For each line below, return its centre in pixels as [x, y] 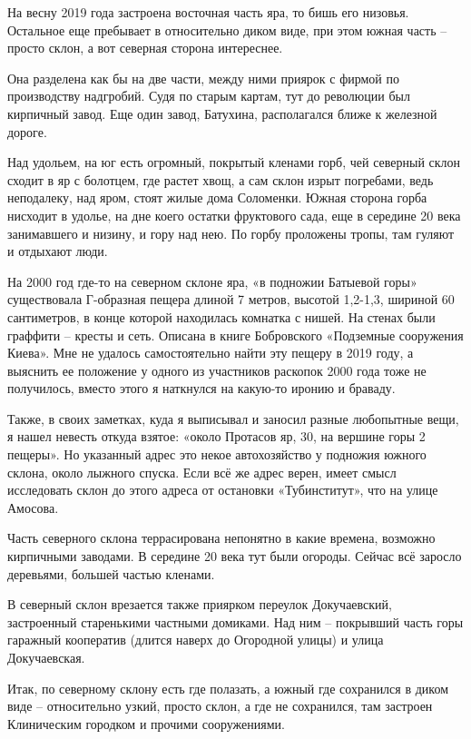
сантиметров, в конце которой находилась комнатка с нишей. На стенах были [221, 316]
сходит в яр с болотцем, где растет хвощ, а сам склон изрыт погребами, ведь [221, 179]
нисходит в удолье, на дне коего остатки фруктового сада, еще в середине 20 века [234, 215]
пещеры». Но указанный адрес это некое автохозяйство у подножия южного [217, 454]
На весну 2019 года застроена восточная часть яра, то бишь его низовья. [208, 12]
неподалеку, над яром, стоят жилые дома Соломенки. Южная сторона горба [217, 197]
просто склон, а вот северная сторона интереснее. [145, 48]
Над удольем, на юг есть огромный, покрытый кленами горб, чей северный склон [234, 162]
